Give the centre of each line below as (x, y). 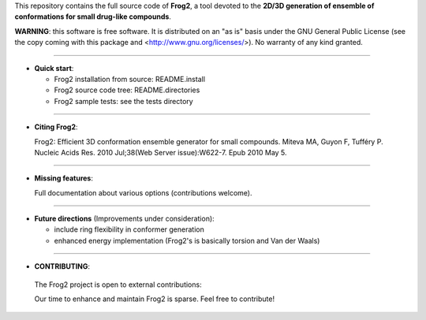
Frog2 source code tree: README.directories (127, 90)
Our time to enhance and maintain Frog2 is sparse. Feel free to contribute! (155, 299)
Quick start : (54, 68)
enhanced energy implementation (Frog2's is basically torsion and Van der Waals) (187, 240)
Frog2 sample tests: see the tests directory (123, 101)
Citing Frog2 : (56, 127)
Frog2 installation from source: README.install (129, 79)
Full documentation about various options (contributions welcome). (143, 192)
